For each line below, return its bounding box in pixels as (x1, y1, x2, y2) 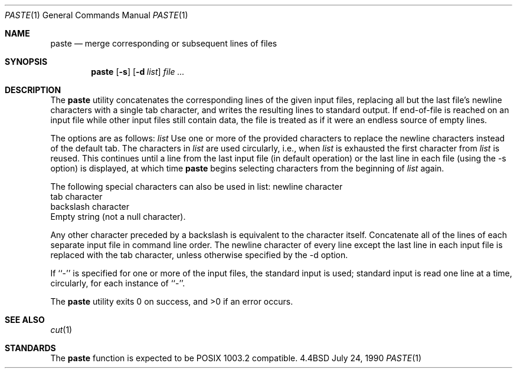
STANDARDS (5, 343, 56, 353)
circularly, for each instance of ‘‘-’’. (50, 278, 185, 288)
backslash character (50, 202, 130, 212)
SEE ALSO (5, 315, 45, 325)
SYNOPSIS (5, 57, 48, 67)
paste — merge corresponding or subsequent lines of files (50, 38, 277, 48)
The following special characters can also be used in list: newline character (50, 181, 343, 192)
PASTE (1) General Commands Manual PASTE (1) (5, 10, 188, 20)
